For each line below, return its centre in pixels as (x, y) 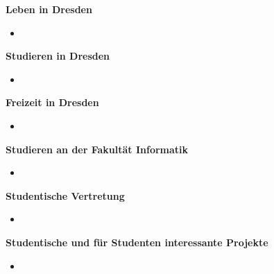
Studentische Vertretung (65, 195)
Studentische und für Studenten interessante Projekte (137, 242)
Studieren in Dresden (58, 56)
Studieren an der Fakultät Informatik (97, 149)
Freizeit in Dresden (52, 102)
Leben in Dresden (49, 9)
